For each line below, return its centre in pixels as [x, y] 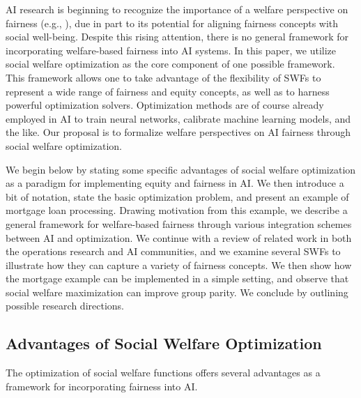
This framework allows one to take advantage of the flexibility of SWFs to [163, 77]
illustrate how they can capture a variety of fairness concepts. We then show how [179, 265]
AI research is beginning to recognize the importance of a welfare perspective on [177, 9]
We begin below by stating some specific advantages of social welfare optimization [181, 169]
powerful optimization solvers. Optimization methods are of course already [165, 105]
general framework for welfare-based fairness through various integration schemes [179, 223]
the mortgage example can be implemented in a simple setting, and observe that [177, 278]
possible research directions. [65, 306]
